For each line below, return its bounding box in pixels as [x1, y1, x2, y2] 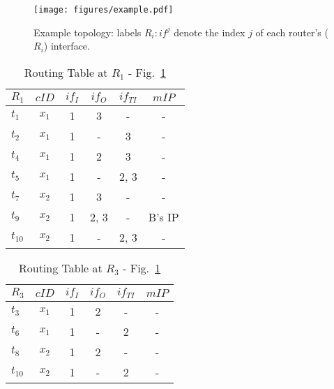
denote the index [174, 24, 245, 39]
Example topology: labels [33, 24, 142, 39]
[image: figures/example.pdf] [33, 5, 174, 15]
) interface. [43, 38, 90, 53]
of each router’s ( [255, 24, 328, 39]
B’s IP [148, 208, 179, 225]
